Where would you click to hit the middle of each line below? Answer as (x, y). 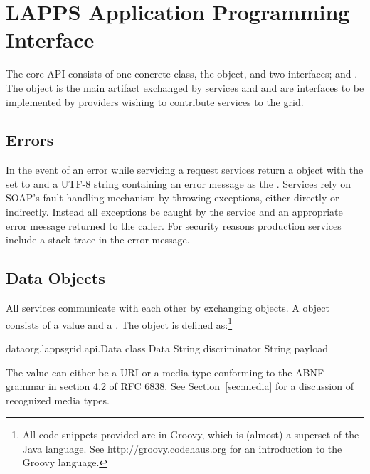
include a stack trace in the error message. (98, 239)
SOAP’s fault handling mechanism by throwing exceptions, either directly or (173, 197)
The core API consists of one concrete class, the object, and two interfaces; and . (182, 74)
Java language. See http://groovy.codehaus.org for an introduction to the (182, 448)
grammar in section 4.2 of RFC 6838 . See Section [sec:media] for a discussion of (180, 386)
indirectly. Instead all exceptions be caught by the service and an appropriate (174, 212)
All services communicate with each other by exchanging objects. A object (168, 308)
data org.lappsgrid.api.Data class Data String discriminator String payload (167, 348)
